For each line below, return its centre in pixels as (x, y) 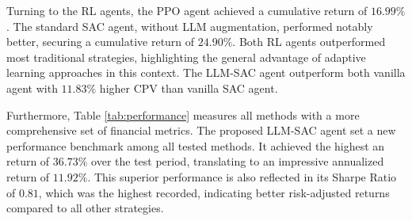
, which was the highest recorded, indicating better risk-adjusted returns (214, 192)
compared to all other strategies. (85, 208)
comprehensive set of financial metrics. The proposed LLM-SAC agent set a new (201, 130)
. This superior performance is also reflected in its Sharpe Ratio (242, 176)
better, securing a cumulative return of (101, 42)
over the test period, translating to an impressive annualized (238, 161)
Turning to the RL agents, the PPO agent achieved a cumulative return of (187, 10)
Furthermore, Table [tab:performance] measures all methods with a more (183, 114)
